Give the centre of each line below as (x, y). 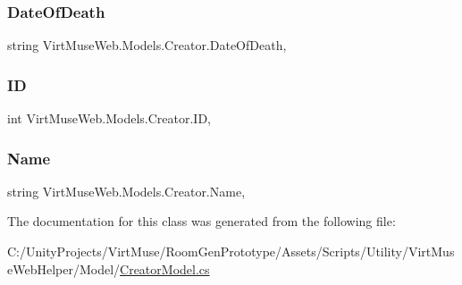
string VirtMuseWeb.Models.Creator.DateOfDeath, (147, 45)
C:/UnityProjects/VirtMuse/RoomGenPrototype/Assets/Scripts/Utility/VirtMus (231, 251)
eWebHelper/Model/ (64, 268)
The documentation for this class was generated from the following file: (202, 221)
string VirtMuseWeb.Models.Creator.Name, (126, 191)
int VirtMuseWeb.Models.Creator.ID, (109, 118)
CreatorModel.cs (165, 268)
